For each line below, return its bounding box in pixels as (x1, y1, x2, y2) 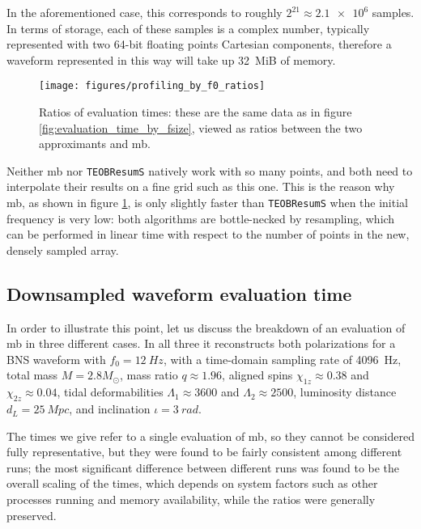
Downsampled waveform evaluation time (6, 281, 352, 306)
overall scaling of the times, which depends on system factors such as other (6, 475, 378, 492)
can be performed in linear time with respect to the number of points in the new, (6, 226, 410, 243)
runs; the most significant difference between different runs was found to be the (6, 459, 400, 476)
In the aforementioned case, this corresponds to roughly (6, 4, 283, 20)
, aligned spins (222, 366, 293, 383)
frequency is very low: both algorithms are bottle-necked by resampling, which (6, 209, 395, 226)
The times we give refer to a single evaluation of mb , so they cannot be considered (6, 427, 415, 444)
